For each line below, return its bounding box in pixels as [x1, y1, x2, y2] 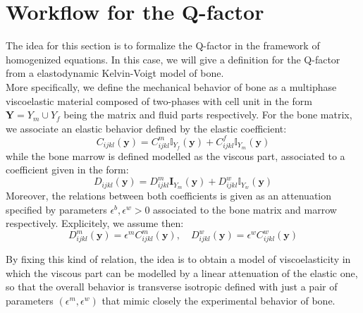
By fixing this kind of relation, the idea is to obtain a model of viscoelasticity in [6, 252, 351, 266]
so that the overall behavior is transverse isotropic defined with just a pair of [6, 279, 338, 294]
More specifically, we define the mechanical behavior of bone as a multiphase [6, 79, 337, 94]
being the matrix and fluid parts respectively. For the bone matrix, [63, 107, 352, 122]
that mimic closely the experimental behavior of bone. [101, 293, 336, 307]
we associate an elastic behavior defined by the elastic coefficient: [6, 121, 287, 135]
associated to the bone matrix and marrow [153, 202, 337, 216]
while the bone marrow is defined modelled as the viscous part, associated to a [6, 148, 345, 163]
